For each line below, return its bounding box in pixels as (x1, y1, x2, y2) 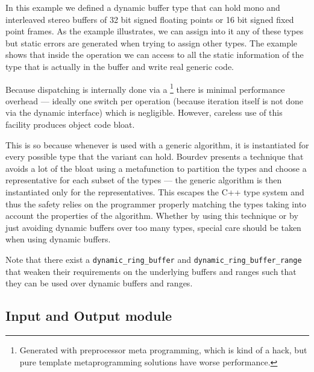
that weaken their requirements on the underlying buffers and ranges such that (5, 265, 297, 277)
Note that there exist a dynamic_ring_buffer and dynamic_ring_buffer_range (5, 253, 302, 265)
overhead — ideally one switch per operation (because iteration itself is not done (5, 94, 303, 107)
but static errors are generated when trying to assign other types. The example (5, 36, 298, 49)
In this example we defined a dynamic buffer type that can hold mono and (5, 1, 280, 13)
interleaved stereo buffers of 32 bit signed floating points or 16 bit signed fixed (5, 13, 294, 25)
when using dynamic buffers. (5, 233, 111, 245)
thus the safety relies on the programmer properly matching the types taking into (5, 197, 307, 210)
